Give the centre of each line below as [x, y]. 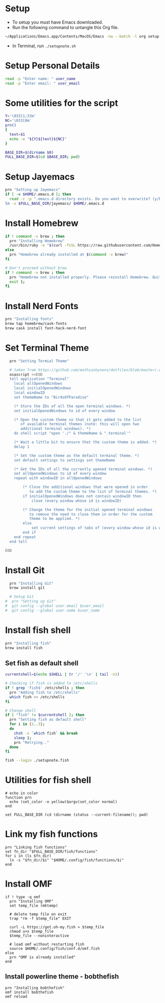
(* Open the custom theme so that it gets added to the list [78, 420]
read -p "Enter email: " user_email [42, 83]
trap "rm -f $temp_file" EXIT [40, 918]
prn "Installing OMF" [32, 901]
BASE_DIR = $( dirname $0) [29, 152]
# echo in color [22, 793]
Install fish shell [38, 630]
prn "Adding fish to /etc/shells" [45, 692]
